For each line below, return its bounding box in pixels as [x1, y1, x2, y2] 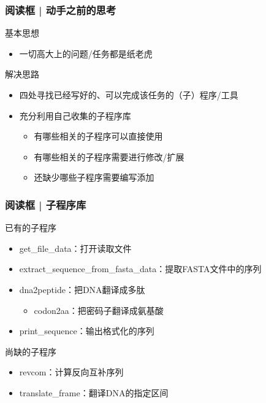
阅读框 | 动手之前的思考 [5, 2, 116, 17]
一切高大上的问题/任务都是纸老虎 [19, 47, 153, 60]
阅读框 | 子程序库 [5, 197, 86, 212]
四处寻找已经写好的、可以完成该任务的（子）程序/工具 [19, 88, 238, 101]
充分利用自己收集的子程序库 [19, 109, 131, 122]
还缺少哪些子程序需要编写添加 [34, 171, 154, 184]
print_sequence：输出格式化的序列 [19, 324, 154, 337]
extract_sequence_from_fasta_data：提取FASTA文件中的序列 [19, 262, 262, 275]
